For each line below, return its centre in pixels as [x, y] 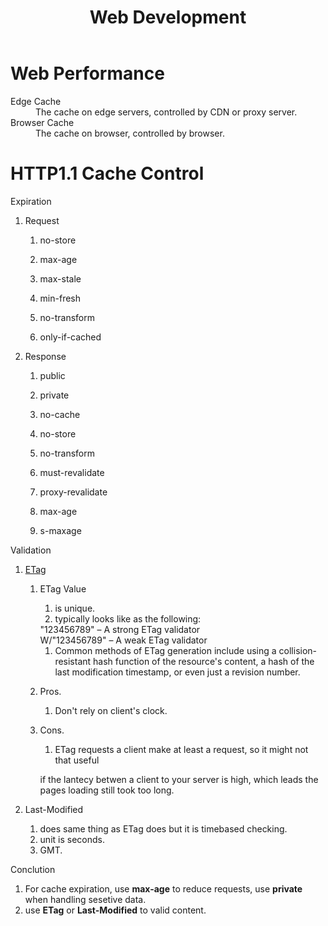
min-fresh [60, 298]
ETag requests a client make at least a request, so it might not [181, 749]
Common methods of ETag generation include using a [165, 650]
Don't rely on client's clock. [111, 710]
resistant [73, 661]
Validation [31, 550]
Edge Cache [36, 101]
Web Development [168, 17]
